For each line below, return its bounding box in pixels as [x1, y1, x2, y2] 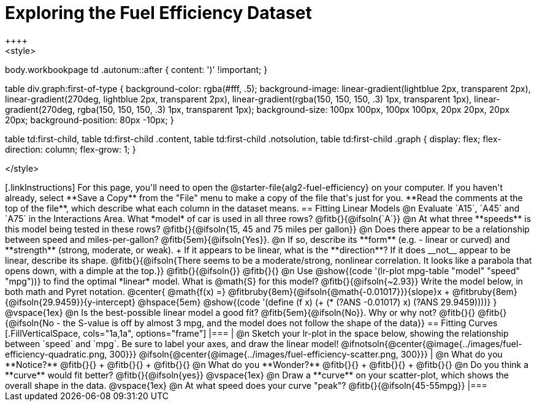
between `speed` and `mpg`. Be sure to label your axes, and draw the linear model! [5, 338, 339, 349]
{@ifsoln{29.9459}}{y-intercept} [5, 296, 135, 307]
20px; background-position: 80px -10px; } [5, 114, 174, 125]
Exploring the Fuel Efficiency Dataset [5, 2, 312, 23]
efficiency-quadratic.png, [5, 348, 107, 359]
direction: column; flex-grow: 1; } [5, 144, 136, 155]
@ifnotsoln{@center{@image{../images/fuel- [341, 338, 522, 349]
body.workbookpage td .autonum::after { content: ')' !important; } [5, 64, 268, 75]
